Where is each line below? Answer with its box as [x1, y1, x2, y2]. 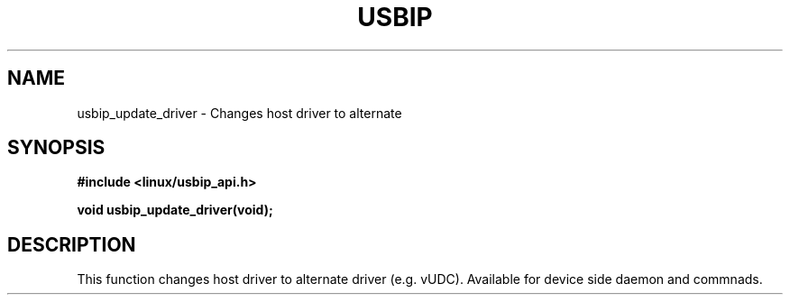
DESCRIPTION [7, 233, 136, 256]
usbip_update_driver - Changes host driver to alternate [77, 105, 402, 121]
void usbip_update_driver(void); [77, 202, 273, 218]
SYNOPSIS [7, 136, 106, 160]
